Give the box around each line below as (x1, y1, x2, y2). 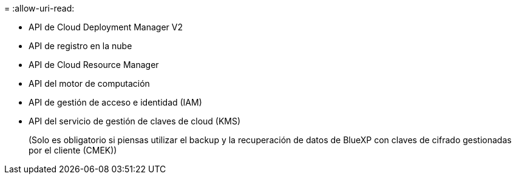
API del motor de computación (29, 78, 150, 89)
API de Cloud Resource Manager (29, 59, 159, 70)
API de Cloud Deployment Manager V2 (29, 22, 183, 32)
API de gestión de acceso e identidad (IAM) (29, 97, 202, 107)
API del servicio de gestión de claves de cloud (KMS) (29, 116, 241, 126)
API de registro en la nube (29, 41, 132, 51)
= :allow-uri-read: (4, 3, 75, 13)
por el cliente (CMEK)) (29, 145, 117, 155)
